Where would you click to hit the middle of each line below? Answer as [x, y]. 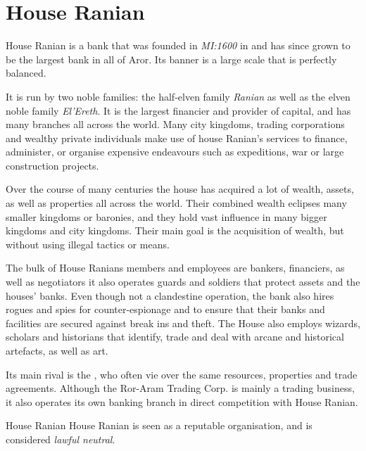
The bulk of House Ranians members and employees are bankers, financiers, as [175, 268]
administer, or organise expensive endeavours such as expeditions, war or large [175, 152]
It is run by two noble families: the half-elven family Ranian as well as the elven [178, 96]
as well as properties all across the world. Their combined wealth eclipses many [176, 203]
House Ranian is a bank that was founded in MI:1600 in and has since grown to [178, 45]
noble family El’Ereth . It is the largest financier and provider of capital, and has [178, 110]
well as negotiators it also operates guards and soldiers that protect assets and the [183, 282]
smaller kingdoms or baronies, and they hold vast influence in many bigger [166, 216]
